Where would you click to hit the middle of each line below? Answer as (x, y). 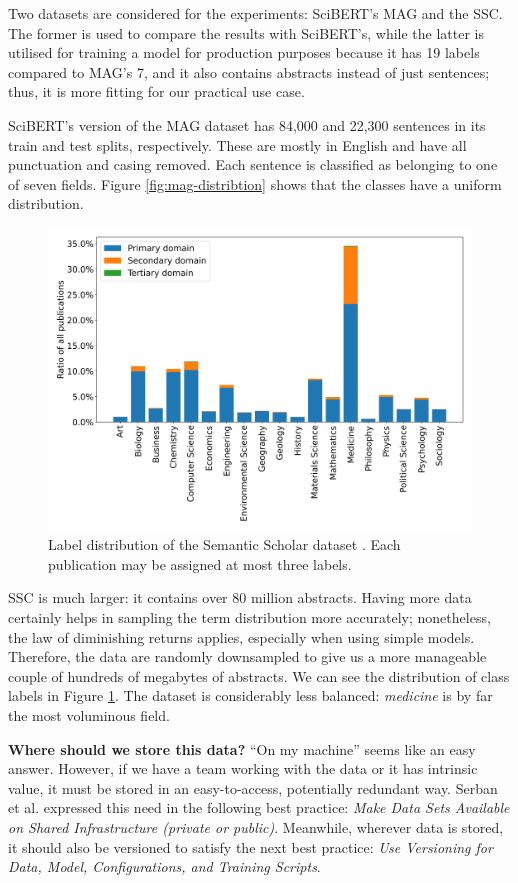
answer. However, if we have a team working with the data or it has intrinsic (243, 768)
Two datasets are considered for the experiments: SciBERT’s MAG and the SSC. (255, 13)
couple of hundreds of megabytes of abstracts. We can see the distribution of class (259, 675)
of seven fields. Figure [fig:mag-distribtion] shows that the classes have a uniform (255, 183)
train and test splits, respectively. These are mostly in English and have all (237, 144)
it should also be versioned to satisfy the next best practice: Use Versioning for (250, 846)
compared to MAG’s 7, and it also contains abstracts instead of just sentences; (249, 71)
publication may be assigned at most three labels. (200, 563)
